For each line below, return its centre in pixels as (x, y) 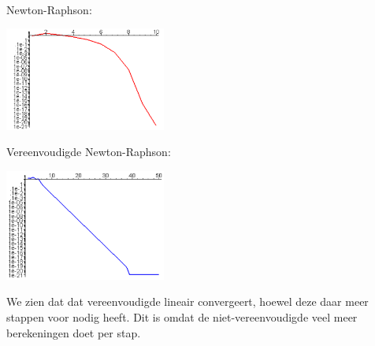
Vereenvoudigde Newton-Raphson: (89, 152)
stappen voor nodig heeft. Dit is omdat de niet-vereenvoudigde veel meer (182, 317)
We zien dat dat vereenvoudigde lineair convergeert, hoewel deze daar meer (187, 301)
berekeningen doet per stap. (74, 332)
